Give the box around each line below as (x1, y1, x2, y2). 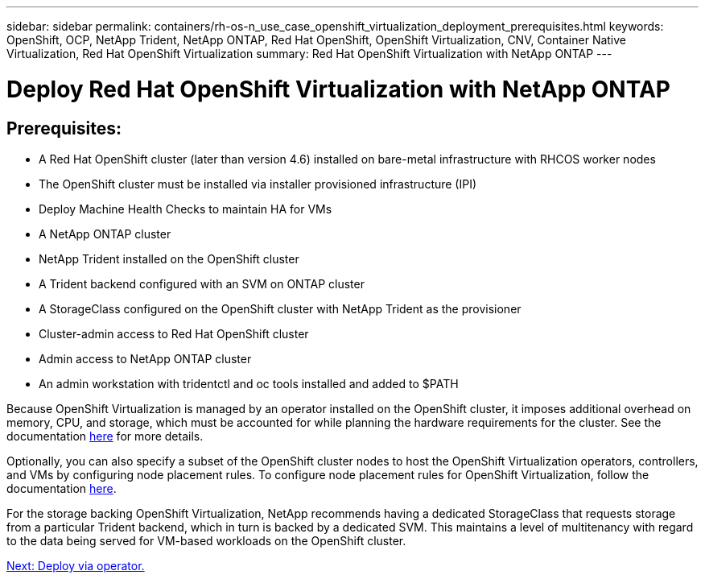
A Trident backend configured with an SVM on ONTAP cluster (39, 276, 365, 291)
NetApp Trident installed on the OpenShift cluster (39, 251, 299, 266)
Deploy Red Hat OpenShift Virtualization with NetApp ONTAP (6, 75, 670, 103)
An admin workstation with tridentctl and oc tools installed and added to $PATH (39, 376, 459, 391)
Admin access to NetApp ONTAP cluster (39, 351, 252, 366)
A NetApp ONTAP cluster (39, 226, 171, 241)
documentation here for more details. (6, 428, 204, 443)
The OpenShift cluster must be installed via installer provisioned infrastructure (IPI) (39, 176, 477, 191)
